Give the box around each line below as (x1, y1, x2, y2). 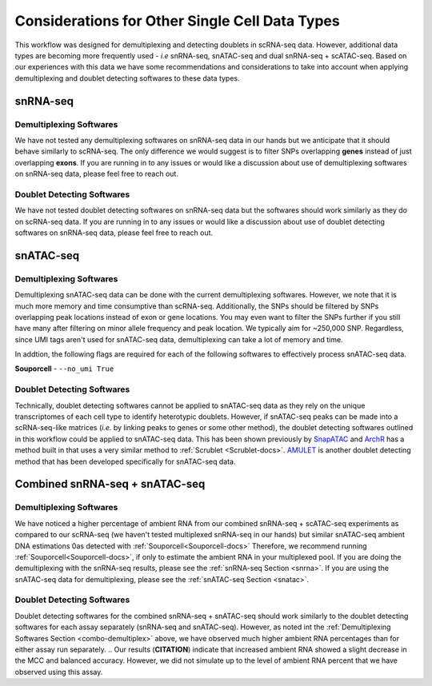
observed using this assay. (14, 667, 103, 676)
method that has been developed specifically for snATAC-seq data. (14, 457, 236, 466)
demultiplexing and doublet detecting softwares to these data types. (14, 73, 240, 83)
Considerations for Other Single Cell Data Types (14, 12, 340, 30)
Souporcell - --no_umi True (14, 364, 114, 373)
